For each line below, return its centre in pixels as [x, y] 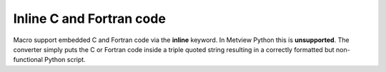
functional [28, 60]
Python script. [65, 60]
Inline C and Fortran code [89, 19]
